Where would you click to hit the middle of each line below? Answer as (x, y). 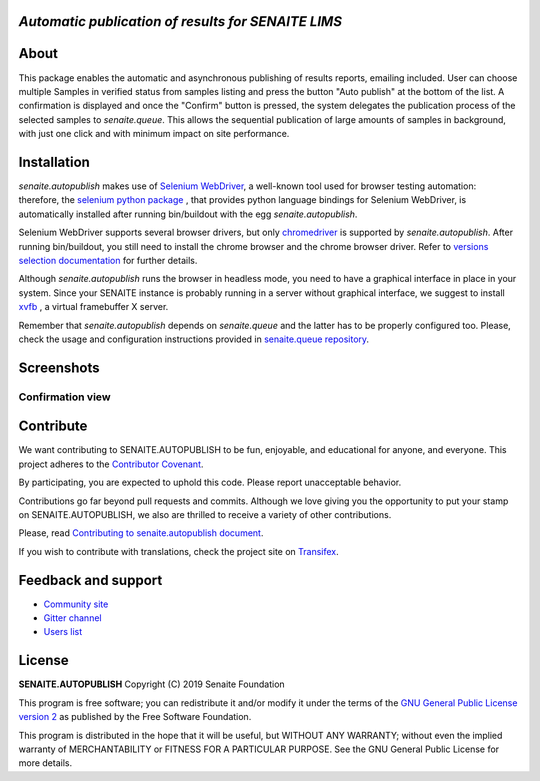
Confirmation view (64, 397)
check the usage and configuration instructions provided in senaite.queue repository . (194, 339)
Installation (54, 161)
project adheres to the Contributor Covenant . (111, 464)
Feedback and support (90, 580)
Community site (76, 604)
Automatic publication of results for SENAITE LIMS (180, 21)
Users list (63, 632)
